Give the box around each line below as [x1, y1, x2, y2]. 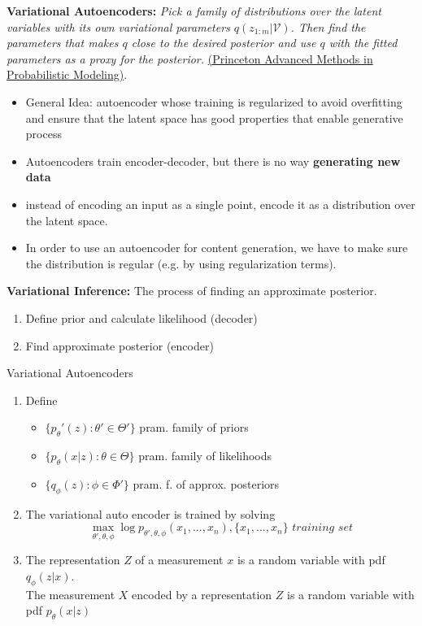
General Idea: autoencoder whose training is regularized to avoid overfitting [25, 93, 402, 110]
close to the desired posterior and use [131, 34, 316, 51]
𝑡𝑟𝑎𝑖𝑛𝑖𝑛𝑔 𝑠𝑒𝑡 [292, 522, 354, 534]
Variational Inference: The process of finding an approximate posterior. [7, 282, 377, 299]
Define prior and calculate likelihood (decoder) [25, 309, 258, 326]
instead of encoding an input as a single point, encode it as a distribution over [25, 195, 415, 212]
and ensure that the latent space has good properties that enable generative [25, 109, 403, 126]
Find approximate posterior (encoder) [25, 337, 214, 354]
